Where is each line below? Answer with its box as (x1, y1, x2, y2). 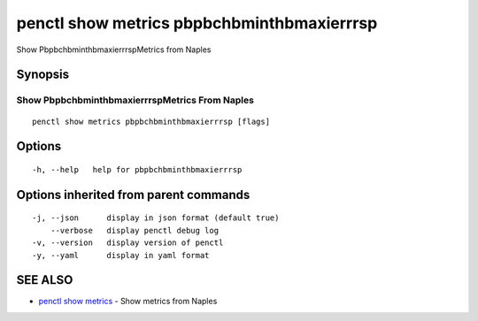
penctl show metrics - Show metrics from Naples (38, 296, 218, 307)
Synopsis (16, 67, 70, 82)
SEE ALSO (16, 272, 73, 287)
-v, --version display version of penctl (32, 238, 224, 248)
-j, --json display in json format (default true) (32, 213, 280, 223)
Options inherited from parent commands (16, 187, 251, 203)
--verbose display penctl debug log (50, 225, 220, 235)
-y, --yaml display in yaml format (32, 250, 210, 260)
